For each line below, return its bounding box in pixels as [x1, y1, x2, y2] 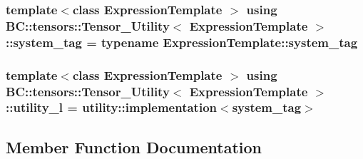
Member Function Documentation [6, 135, 262, 158]
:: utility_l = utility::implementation [6, 98, 218, 116]
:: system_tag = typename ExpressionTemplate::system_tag [6, 33, 358, 51]
